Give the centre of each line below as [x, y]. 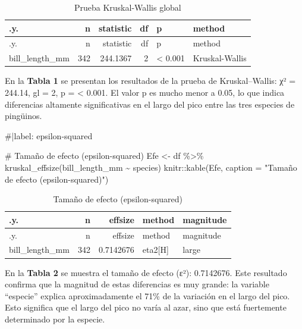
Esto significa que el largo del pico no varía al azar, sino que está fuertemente [146, 307]
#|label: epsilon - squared [49, 135]
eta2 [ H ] [155, 250]
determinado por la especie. [55, 319]
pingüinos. [23, 116]
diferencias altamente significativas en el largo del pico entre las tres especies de [150, 104]
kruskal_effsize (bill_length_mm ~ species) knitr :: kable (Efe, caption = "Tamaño [151, 167]
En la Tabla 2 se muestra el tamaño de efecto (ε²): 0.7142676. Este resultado [146, 272]
